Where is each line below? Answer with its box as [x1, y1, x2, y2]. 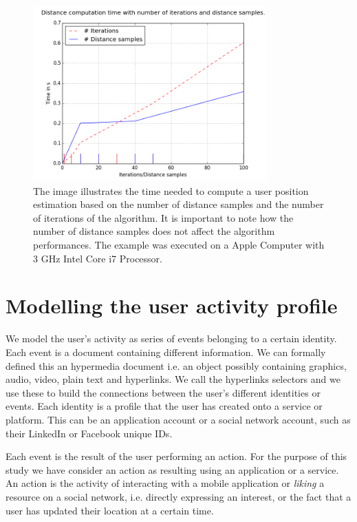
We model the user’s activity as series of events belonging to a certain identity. [6, 331, 337, 346]
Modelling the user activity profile [6, 291, 338, 320]
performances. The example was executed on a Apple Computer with [33, 238, 325, 252]
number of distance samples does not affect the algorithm [33, 224, 275, 238]
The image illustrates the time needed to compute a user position [33, 183, 309, 198]
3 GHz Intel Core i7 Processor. [33, 251, 162, 265]
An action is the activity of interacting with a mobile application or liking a [6, 476, 325, 490]
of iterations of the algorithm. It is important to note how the [33, 210, 294, 225]
